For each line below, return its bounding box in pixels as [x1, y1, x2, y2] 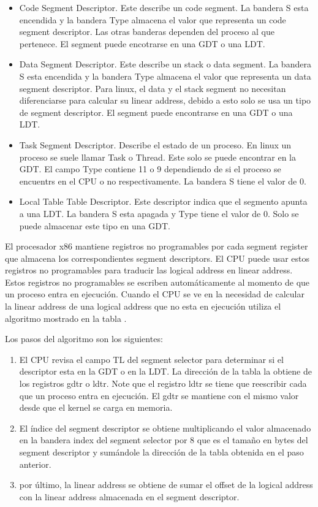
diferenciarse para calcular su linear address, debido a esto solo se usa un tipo [19, 94, 311, 107]
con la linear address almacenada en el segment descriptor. [19, 490, 240, 503]
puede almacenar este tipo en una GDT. [19, 219, 170, 232]
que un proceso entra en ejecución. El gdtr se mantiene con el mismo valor [19, 389, 299, 402]
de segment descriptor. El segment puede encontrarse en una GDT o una [19, 105, 293, 118]
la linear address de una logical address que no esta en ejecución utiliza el [5, 300, 281, 313]
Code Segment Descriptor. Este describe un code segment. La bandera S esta [19, 1, 309, 13]
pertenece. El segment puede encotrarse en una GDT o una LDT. [19, 37, 265, 50]
